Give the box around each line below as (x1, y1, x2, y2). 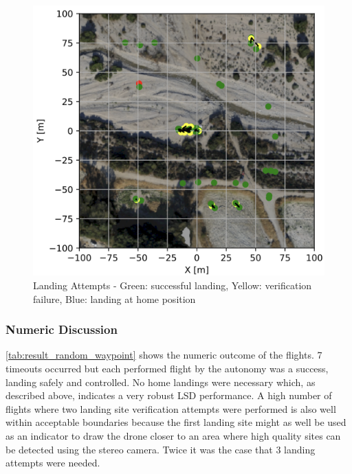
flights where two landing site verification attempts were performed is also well (5, 401, 336, 416)
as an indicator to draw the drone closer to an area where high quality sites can (5, 428, 341, 442)
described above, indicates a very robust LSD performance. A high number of (5, 388, 332, 403)
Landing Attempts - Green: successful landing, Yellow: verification (33, 278, 312, 292)
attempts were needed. (5, 455, 100, 470)
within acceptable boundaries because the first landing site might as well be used (5, 415, 346, 429)
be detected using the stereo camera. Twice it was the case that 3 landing (5, 442, 316, 456)
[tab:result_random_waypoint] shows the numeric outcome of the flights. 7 (5, 348, 322, 362)
